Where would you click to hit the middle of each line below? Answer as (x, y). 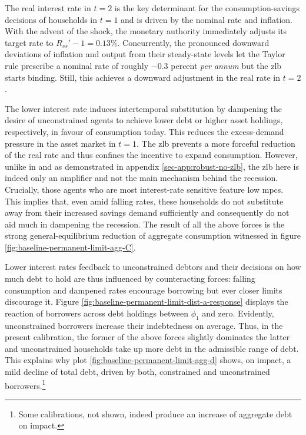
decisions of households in (51, 19)
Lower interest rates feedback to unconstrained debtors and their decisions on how (153, 267)
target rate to (29, 42)
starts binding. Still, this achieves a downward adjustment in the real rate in (143, 77)
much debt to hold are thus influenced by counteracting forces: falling (130, 279)
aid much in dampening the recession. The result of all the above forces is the (145, 224)
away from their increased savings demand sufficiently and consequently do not (147, 212)
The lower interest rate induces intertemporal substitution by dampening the (144, 108)
